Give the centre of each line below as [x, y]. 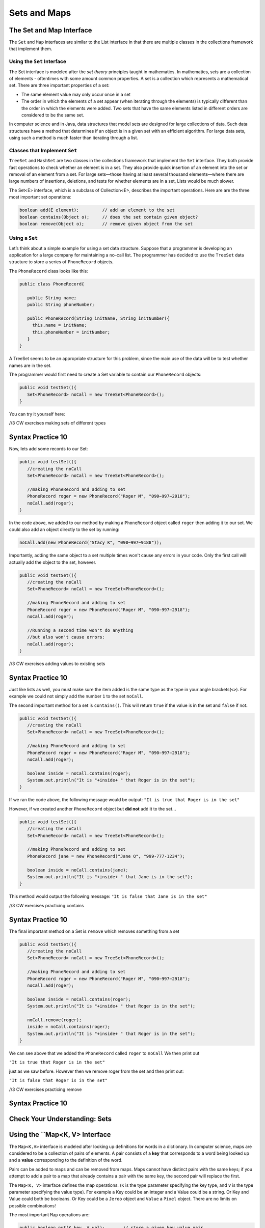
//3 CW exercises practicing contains [47, 905]
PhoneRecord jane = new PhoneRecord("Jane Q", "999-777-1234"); [106, 856]
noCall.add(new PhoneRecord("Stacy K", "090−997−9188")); [91, 543]
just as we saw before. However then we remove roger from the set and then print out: [96, 1071]
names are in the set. [30, 365]
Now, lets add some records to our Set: [49, 449]
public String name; [52, 298]
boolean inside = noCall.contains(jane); [78, 870]
